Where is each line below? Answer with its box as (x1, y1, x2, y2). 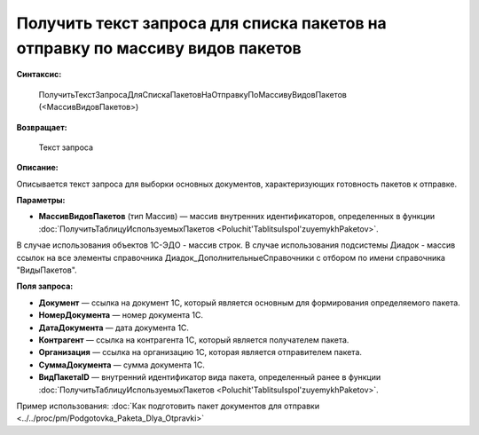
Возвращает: (16, 122, 67, 132)
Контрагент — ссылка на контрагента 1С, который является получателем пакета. (38, 334, 349, 345)
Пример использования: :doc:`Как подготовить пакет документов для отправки (16, 400, 319, 411)
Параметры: (16, 195, 66, 206)
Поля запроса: (16, 281, 74, 292)
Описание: (16, 162, 59, 173)
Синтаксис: (16, 69, 62, 80)
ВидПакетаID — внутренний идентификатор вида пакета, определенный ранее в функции (38, 372, 381, 383)
